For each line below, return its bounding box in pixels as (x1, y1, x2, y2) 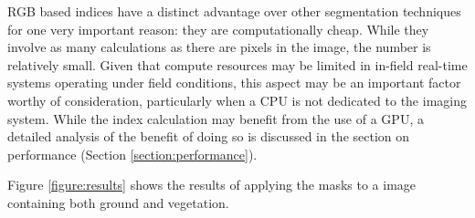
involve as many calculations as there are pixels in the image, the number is (7, 37, 431, 57)
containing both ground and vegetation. (7, 192, 229, 212)
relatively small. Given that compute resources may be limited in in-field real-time (7, 55, 468, 74)
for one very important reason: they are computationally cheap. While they (7, 19, 429, 38)
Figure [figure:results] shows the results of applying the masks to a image (7, 175, 417, 194)
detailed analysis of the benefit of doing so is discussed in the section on (7, 127, 410, 146)
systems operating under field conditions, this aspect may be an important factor (7, 73, 461, 92)
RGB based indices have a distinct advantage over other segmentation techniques (7, 2, 461, 20)
